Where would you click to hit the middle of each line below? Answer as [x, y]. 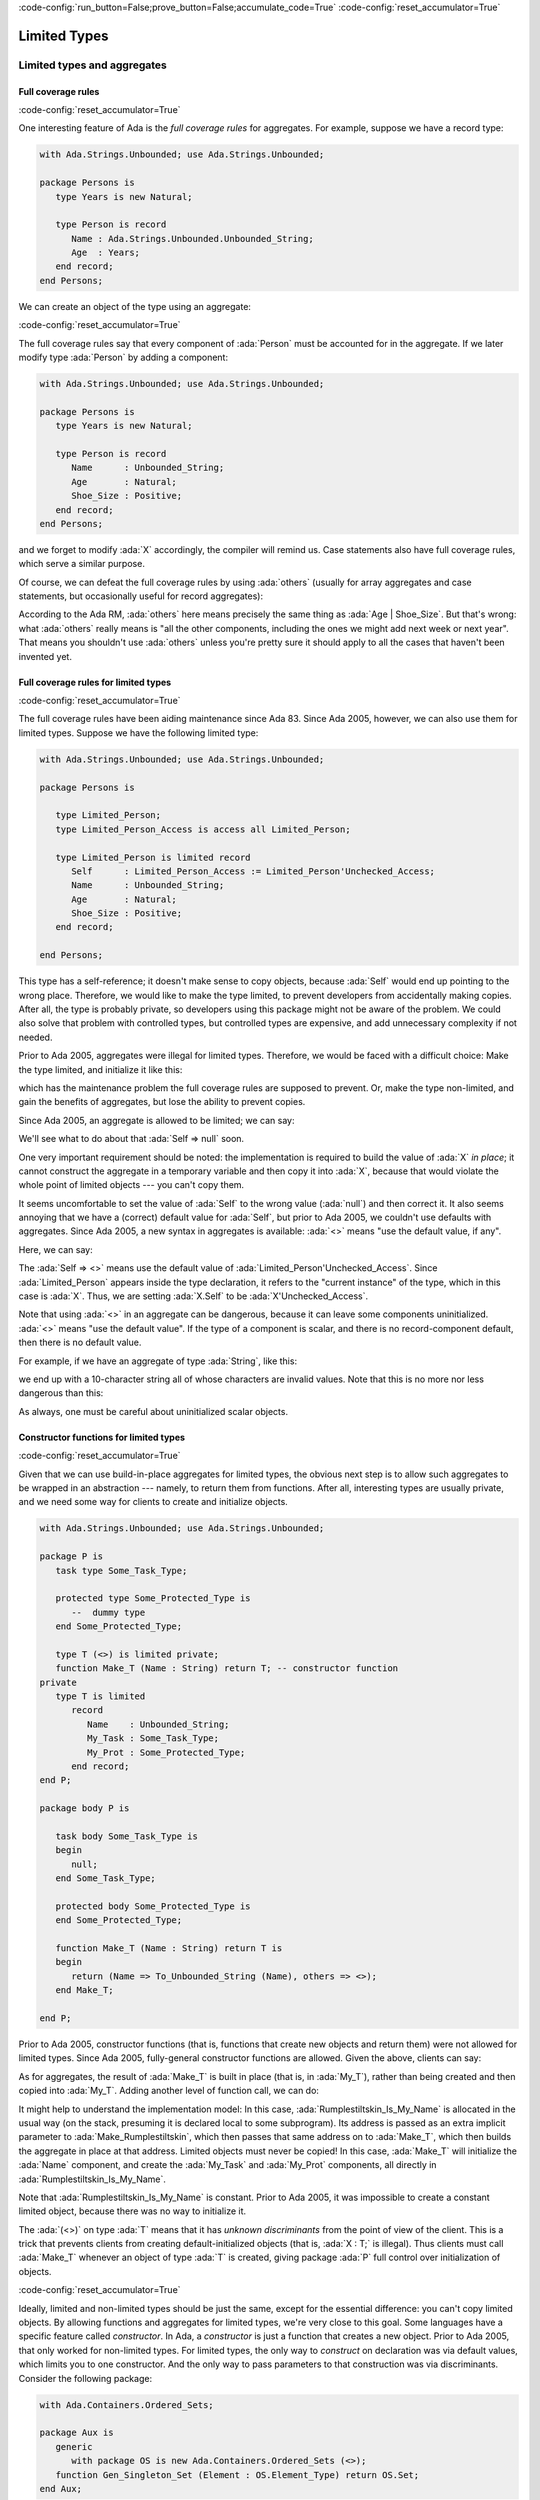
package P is [71, 1556]
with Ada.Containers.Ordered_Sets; [126, 2404]
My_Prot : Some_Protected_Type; [166, 1752]
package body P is [84, 1808]
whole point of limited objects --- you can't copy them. [131, 1185]
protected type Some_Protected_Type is [153, 1598]
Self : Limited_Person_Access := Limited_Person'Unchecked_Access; [253, 871]
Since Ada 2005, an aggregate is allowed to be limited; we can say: [156, 1120]
